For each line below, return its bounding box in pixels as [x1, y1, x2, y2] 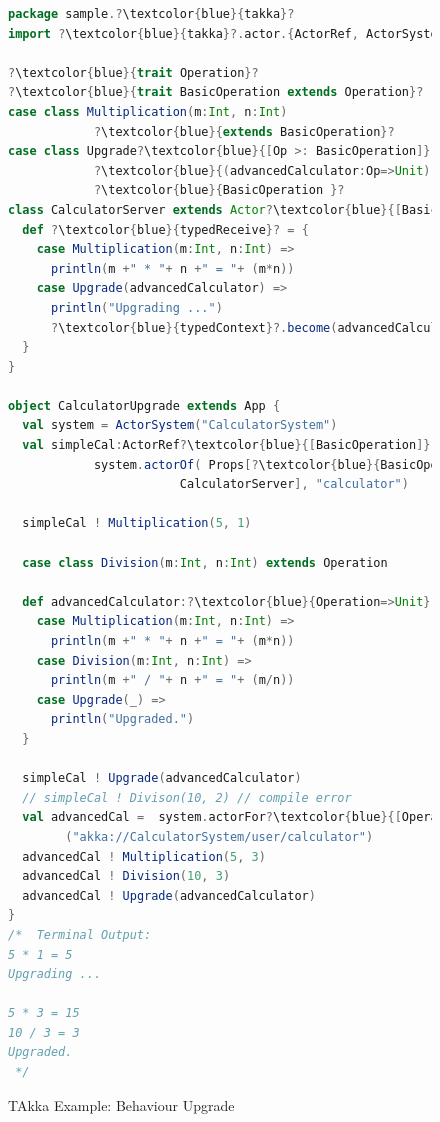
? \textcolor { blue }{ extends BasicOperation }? [93, 124, 395, 139]
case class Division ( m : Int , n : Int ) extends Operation [22, 555, 388, 570]
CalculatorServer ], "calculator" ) [179, 477, 409, 492]
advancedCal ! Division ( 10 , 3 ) [22, 869, 231, 884]
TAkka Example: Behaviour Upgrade [8, 1094, 235, 1115]
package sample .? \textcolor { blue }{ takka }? [8, 7, 295, 21]
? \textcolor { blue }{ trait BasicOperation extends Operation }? [8, 85, 424, 100]
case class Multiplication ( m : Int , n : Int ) [8, 104, 288, 119]
